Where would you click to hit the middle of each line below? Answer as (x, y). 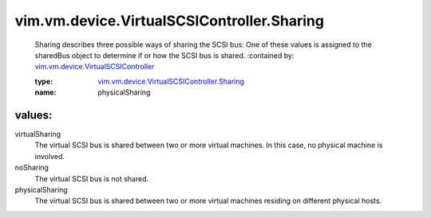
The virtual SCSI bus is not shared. (92, 178)
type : (44, 81)
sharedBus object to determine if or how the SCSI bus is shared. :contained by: (164, 55)
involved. (50, 156)
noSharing (32, 168)
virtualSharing (38, 134)
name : (45, 92)
